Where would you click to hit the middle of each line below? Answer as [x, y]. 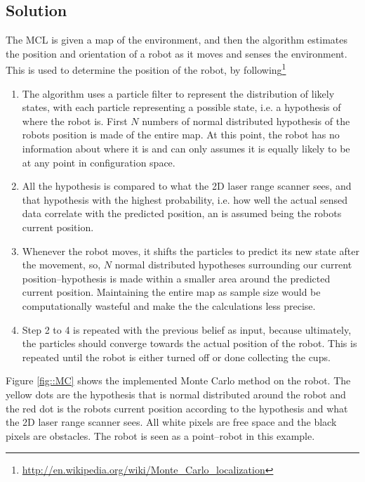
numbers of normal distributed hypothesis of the [246, 120]
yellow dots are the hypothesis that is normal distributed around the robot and [176, 394]
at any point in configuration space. [99, 162]
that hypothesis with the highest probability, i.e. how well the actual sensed [185, 199]
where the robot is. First [75, 120]
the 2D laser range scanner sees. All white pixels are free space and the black [171, 422]
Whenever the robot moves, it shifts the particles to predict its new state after [191, 250]
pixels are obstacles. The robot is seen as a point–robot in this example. [160, 435]
